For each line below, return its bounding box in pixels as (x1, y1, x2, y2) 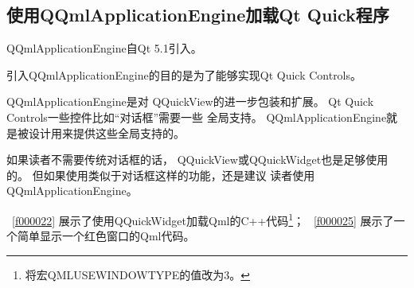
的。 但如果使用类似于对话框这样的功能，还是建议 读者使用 (6, 166, 315, 183)
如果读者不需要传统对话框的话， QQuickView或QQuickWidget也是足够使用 (6, 151, 389, 168)
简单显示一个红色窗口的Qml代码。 (17, 228, 195, 244)
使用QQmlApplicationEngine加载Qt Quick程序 (6, 2, 389, 27)
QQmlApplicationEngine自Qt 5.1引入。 (6, 40, 202, 56)
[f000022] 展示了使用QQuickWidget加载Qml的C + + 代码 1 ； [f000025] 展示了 (12, 209, 394, 228)
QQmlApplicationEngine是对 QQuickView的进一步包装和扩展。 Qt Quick (6, 93, 374, 110)
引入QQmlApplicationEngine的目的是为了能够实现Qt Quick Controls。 (6, 66, 362, 83)
